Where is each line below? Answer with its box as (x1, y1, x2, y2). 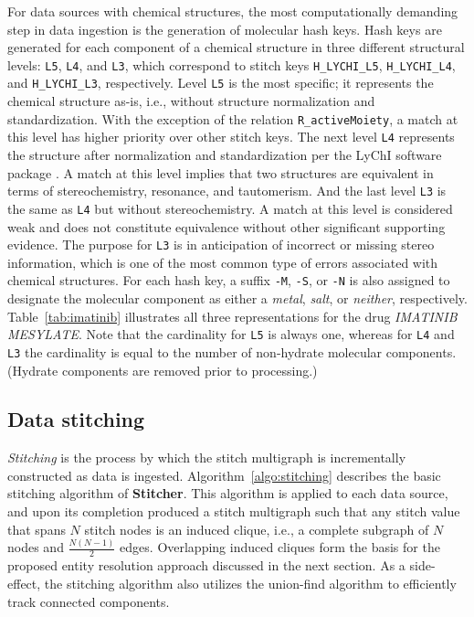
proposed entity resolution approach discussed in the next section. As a (7, 556, 406, 575)
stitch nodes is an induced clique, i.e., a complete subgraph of (84, 519, 429, 538)
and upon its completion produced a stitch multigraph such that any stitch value (7, 502, 460, 521)
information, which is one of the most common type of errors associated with (7, 252, 438, 271)
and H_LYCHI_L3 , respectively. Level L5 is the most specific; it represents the (7, 73, 434, 92)
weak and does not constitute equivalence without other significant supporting (7, 217, 446, 236)
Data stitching (7, 405, 145, 433)
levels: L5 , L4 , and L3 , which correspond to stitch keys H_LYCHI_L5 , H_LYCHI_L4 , (7, 55, 456, 74)
